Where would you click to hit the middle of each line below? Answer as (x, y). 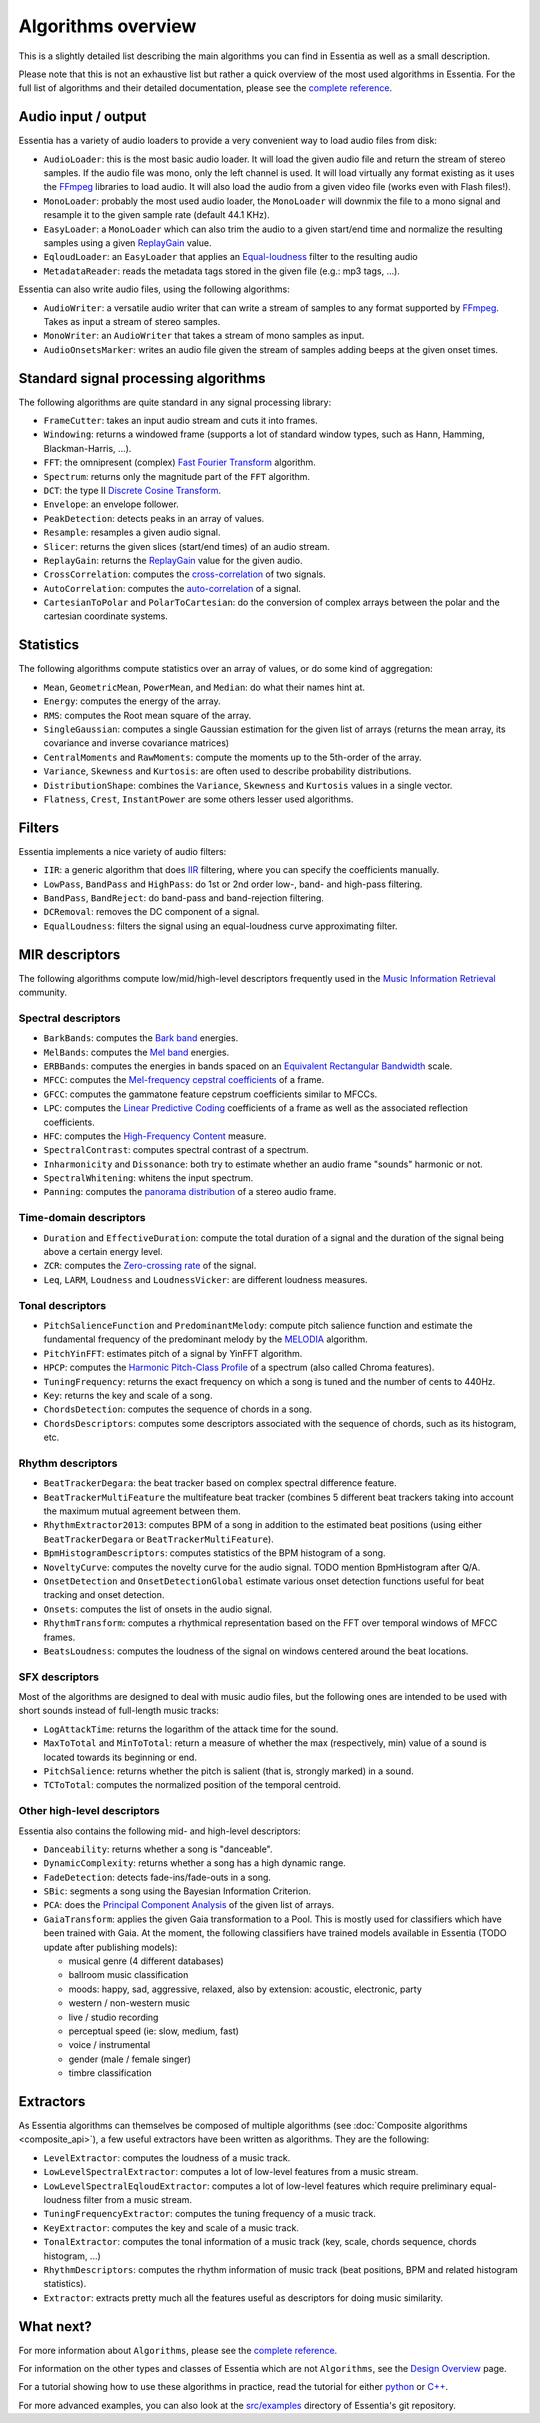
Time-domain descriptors (82, 1218)
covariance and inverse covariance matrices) (136, 743)
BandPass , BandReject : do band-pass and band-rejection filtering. (184, 897)
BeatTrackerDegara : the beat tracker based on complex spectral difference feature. (220, 1483)
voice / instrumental (109, 2045)
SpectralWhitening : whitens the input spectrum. (148, 1178)
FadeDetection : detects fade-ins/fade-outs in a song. (157, 1877)
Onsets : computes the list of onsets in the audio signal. (158, 1609)
